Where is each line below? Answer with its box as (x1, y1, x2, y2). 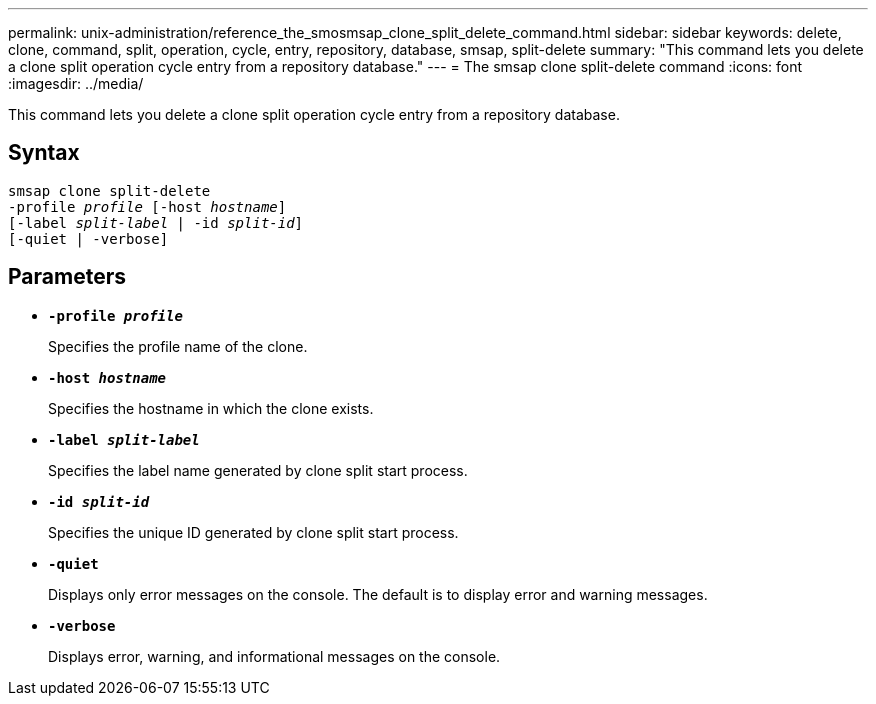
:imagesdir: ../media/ (8, 75, 144, 92)
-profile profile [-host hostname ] (8, 198, 287, 215)
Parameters (8, 264, 126, 290)
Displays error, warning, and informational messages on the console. (48, 647, 501, 665)
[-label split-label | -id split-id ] (8, 214, 304, 231)
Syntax (8, 140, 80, 166)
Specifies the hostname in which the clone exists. (48, 399, 374, 417)
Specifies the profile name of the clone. (48, 337, 308, 355)
